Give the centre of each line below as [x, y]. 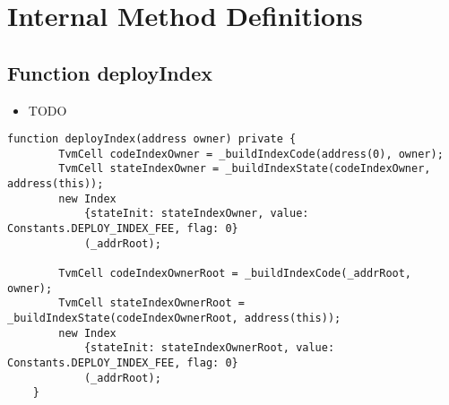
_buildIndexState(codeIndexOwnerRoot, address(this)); [174, 319]
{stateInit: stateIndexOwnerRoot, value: [209, 348]
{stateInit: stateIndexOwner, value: [196, 214]
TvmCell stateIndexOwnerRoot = [151, 303]
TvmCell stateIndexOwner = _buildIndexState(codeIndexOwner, [245, 169]
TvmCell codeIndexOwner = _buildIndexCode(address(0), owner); [251, 154]
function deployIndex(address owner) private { [152, 139]
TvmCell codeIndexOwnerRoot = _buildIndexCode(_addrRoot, [235, 274]
